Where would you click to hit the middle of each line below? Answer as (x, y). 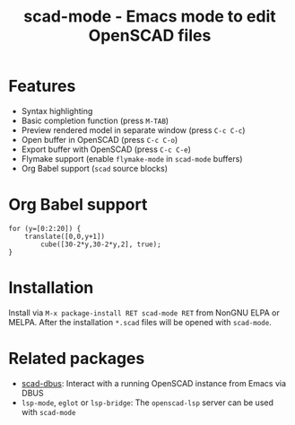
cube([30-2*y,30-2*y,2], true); (101, 244)
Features (42, 86)
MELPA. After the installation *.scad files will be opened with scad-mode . (140, 322)
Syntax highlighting (57, 111)
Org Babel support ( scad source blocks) (94, 168)
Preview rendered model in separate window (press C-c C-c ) (133, 130)
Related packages (77, 359)
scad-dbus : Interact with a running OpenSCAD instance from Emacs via (154, 383)
